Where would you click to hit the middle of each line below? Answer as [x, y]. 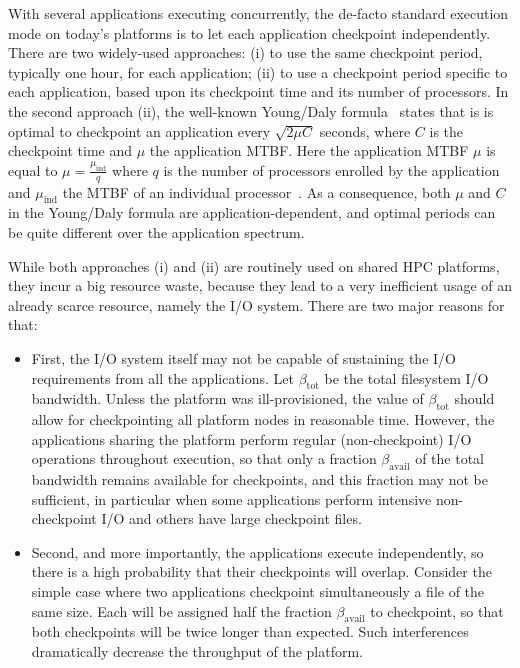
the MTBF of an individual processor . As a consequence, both [256, 191]
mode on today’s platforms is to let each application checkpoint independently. [249, 32]
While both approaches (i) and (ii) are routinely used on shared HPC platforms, [254, 265]
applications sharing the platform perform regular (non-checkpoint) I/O [251, 438]
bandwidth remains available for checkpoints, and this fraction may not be [259, 479]
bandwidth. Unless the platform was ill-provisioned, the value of [227, 398]
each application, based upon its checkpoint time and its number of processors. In [258, 91]
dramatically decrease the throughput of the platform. [197, 651]
